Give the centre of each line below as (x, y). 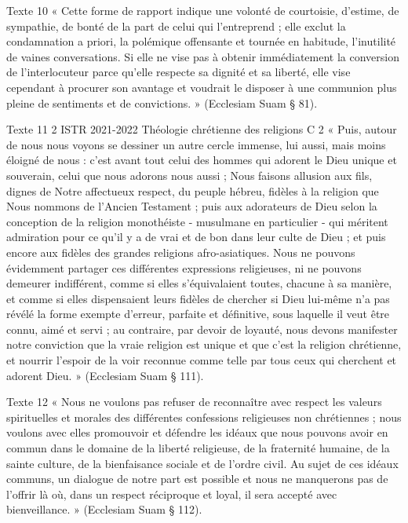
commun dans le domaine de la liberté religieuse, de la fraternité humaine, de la (198, 448)
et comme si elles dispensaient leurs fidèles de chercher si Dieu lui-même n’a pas (198, 298)
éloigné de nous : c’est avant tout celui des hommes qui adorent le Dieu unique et (202, 160)
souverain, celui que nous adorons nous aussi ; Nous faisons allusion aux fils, (189, 175)
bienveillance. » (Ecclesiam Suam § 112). (104, 509)
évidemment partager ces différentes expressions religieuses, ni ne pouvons (184, 267)
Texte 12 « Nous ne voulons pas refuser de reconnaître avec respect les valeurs (194, 402)
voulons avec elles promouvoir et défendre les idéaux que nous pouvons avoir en (197, 432)
